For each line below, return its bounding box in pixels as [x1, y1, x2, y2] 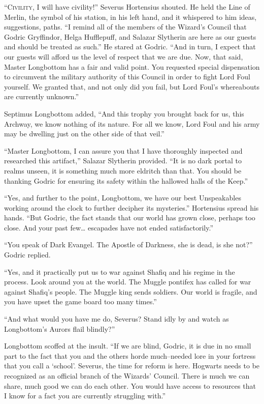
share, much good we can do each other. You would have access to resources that [4, 380, 256, 391]
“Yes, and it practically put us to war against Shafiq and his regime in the [4, 266, 235, 277]
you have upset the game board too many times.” [4, 296, 157, 307]
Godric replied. [4, 249, 51, 260]
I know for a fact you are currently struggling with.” [4, 390, 166, 401]
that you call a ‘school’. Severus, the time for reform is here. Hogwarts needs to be [4, 360, 260, 371]
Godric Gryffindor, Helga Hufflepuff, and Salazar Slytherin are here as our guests [4, 31, 256, 42]
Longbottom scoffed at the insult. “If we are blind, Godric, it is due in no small [4, 340, 251, 351]
